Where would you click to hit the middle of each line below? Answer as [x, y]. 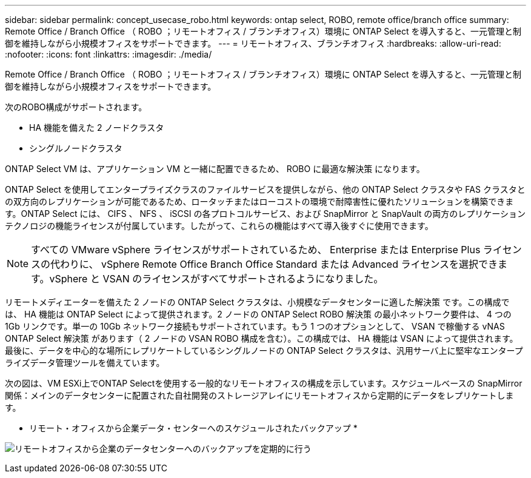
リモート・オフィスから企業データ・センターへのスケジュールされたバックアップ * [193, 428]
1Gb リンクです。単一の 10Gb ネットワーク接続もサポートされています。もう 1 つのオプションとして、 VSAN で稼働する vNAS [255, 326]
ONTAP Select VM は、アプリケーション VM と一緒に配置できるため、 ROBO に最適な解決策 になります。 [215, 169]
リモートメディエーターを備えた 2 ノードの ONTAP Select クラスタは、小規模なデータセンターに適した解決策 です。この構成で [257, 302]
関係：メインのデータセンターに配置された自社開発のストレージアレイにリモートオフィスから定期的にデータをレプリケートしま [259, 395]
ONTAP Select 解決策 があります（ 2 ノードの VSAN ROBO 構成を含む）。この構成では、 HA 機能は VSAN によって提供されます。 [262, 338]
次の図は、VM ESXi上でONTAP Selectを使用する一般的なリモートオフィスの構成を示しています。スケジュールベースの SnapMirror [264, 383]
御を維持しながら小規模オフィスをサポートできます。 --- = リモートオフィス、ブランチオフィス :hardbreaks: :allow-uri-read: [253, 43]
